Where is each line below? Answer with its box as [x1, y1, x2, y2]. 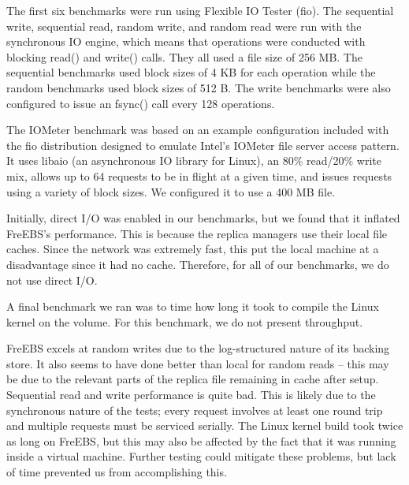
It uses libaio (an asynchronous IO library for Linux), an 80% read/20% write [6, 152, 381, 169]
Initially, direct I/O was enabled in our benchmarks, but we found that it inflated [6, 210, 400, 226]
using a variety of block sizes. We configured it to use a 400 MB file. [6, 183, 336, 200]
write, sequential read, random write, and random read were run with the [6, 17, 362, 34]
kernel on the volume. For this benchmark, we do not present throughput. [6, 313, 363, 330]
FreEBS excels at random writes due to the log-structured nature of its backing [6, 340, 390, 356]
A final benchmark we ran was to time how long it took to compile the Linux [6, 298, 379, 315]
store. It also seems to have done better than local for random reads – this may [6, 355, 389, 371]
